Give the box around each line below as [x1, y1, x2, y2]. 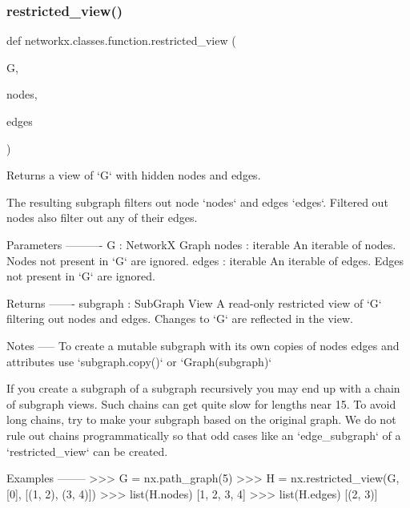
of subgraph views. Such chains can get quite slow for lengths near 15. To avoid [6, 395, 396, 412]
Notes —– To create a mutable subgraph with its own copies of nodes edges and [6, 337, 400, 353]
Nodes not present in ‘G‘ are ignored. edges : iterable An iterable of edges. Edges [6, 252, 404, 268]
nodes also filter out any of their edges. [6, 209, 198, 226]
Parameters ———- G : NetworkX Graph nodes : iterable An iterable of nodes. [6, 236, 396, 252]
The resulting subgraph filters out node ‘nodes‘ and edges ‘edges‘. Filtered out [6, 193, 388, 210]
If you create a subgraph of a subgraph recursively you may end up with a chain [6, 380, 400, 397]
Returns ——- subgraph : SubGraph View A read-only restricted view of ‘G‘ [6, 294, 382, 311]
